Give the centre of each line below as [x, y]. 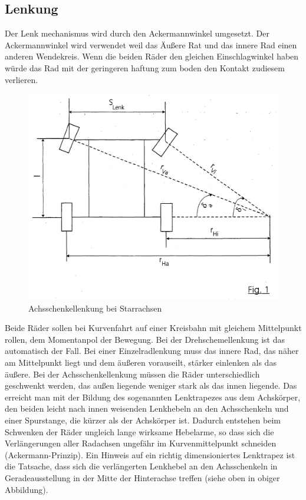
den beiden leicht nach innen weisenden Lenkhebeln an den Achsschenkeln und [147, 408]
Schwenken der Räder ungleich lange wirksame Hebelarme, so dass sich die [139, 431]
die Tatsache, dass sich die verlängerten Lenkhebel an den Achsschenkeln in [141, 466]
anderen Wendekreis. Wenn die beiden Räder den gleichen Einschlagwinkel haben [152, 56]
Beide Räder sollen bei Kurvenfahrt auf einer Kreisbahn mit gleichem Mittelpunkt [153, 328]
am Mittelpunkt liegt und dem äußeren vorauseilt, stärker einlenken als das [141, 362]
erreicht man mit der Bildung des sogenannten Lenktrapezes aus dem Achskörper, [153, 397]
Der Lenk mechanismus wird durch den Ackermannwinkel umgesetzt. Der [137, 33]
